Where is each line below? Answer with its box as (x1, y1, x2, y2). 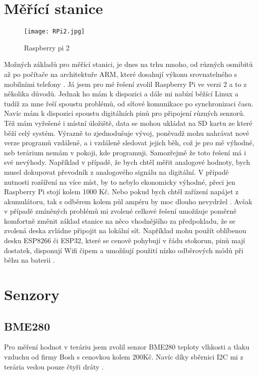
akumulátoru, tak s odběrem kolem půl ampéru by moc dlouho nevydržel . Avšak (4, 196, 253, 206)
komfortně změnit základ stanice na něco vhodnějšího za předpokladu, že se (4, 215, 236, 226)
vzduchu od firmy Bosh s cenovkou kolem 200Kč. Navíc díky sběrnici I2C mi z (4, 352, 244, 362)
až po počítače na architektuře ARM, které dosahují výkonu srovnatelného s (4, 68, 237, 79)
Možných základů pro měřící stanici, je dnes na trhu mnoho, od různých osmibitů (4, 59, 253, 69)
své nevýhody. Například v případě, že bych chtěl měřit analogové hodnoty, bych (4, 157, 250, 167)
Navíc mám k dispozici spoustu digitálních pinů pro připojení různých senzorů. (4, 108, 245, 118)
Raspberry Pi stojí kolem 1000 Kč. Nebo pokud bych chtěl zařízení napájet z (4, 186, 239, 197)
